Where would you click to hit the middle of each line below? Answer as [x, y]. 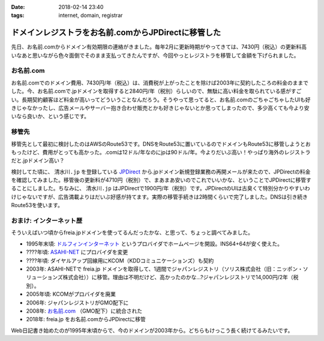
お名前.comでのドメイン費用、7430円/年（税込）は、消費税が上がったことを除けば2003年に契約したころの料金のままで [160, 83]
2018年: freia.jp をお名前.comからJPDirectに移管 [86, 319]
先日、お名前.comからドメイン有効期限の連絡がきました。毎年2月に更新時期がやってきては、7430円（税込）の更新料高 [159, 47]
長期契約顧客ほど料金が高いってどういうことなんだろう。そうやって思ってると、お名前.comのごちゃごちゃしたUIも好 [166, 100]
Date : [18, 7]
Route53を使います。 [37, 205]
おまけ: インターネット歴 [47, 221]
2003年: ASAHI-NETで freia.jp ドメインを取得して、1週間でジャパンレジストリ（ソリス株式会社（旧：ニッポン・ [164, 269]
